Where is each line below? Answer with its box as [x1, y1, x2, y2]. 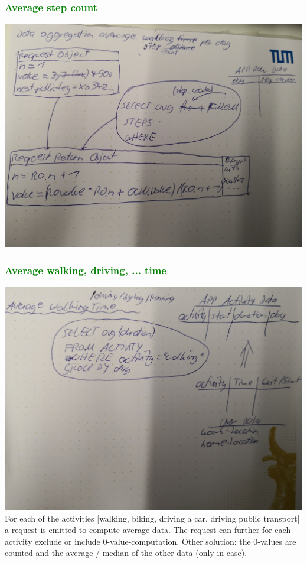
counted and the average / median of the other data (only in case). [5, 546, 247, 559]
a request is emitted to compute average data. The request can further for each [5, 523, 291, 536]
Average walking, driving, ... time [5, 262, 166, 277]
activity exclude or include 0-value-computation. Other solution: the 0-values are [5, 535, 296, 547]
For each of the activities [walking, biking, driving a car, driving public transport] [5, 512, 300, 524]
